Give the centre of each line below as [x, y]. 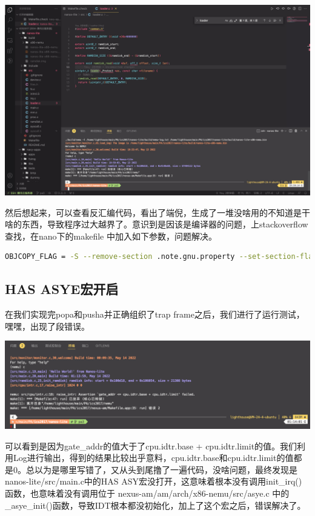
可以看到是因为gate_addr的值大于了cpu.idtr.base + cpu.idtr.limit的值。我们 [151, 446]
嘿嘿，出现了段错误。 [47, 326]
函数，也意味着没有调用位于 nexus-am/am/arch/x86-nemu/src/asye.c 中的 [147, 493]
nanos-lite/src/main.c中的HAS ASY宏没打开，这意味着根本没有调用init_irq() [154, 481]
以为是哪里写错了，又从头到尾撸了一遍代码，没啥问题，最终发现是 [166, 469]
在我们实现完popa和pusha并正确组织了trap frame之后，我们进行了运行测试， [155, 314]
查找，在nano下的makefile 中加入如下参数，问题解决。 [111, 236]
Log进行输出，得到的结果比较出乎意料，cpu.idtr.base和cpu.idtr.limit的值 [153, 458]
